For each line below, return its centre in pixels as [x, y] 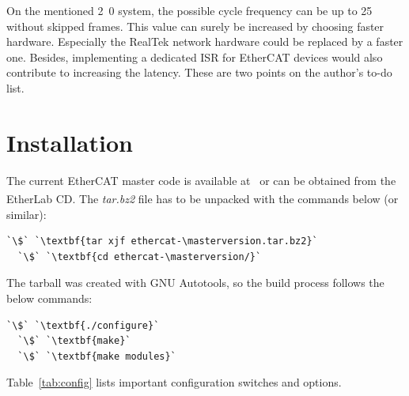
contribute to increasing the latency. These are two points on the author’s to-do [199, 72]
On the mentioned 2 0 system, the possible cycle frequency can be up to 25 [189, 10]
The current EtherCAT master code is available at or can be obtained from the [201, 180]
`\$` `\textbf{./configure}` [83, 325]
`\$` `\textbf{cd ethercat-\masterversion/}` [140, 256]
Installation [70, 142]
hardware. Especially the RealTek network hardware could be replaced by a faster [205, 41]
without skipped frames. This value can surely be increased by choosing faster [195, 26]
